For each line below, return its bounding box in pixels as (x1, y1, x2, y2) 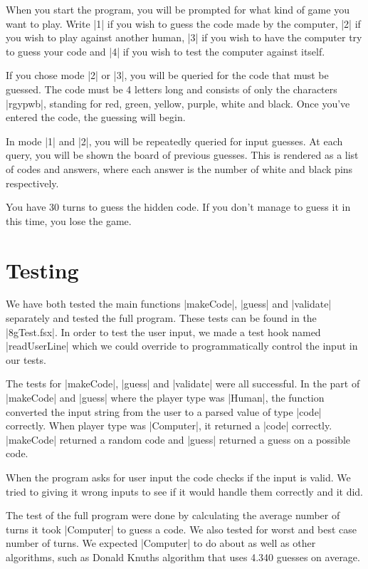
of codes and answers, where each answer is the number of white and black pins (6, 161, 353, 176)
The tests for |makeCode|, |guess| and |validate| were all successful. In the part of (6, 376, 360, 391)
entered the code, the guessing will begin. (6, 110, 186, 125)
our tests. (6, 352, 46, 367)
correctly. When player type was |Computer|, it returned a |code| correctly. (6, 418, 332, 433)
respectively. (6, 175, 59, 190)
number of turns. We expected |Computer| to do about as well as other (6, 536, 316, 550)
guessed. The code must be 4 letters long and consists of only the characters (6, 81, 337, 96)
